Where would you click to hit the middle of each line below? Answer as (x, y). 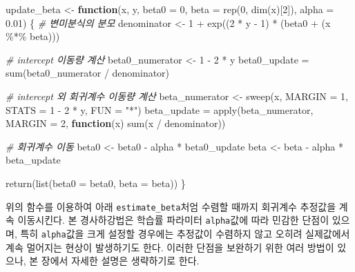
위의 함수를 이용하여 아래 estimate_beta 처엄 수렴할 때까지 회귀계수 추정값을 (171, 206)
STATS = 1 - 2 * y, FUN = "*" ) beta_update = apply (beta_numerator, (160, 109)
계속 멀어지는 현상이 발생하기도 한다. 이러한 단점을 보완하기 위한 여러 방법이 (170, 247)
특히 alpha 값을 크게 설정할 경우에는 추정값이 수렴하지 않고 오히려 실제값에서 (185, 233)
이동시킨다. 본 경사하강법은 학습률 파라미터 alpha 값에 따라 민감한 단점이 (173, 220)
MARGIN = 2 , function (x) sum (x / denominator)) (116, 123)
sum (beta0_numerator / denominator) (88, 73)
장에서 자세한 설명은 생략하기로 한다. (120, 261)
